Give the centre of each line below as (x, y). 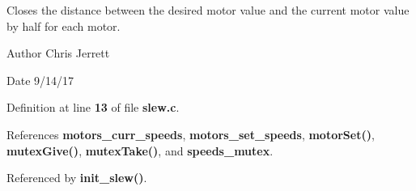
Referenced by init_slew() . (77, 178)
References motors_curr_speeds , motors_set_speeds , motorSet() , (191, 134)
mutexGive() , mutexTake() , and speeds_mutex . (140, 150)
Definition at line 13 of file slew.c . (93, 107)
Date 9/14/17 (40, 80)
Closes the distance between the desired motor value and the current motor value (208, 10)
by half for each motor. (64, 25)
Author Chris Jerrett (58, 53)
